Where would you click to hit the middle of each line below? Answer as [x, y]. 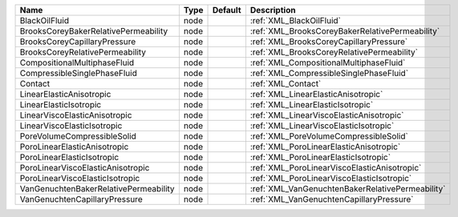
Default [227, 10]
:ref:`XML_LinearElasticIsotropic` [312, 104]
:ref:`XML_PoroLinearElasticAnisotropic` [325, 147]
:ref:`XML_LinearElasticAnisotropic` [316, 94]
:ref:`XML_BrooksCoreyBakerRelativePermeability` [345, 31]
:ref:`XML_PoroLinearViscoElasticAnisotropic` [336, 168]
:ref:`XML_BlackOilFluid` [295, 20]
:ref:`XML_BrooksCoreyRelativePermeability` [334, 52]
